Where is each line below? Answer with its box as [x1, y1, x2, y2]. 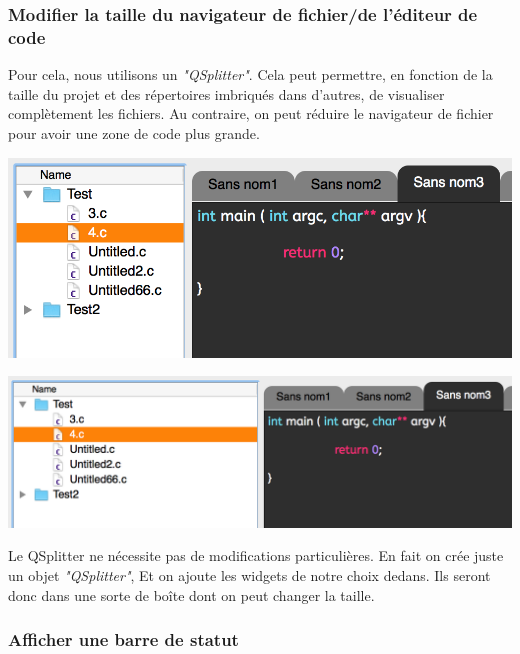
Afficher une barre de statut [8, 627, 239, 652]
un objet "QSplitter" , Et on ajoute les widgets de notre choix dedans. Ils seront [8, 564, 491, 585]
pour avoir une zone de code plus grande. [8, 122, 260, 143]
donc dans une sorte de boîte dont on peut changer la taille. [8, 584, 375, 605]
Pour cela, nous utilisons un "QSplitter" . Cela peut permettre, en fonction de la [8, 64, 493, 85]
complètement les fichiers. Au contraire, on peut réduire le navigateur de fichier [8, 103, 494, 124]
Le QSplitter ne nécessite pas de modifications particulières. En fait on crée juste [8, 545, 504, 566]
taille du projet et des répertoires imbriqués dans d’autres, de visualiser [8, 83, 445, 104]
